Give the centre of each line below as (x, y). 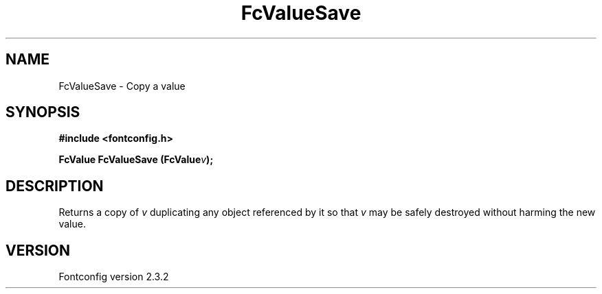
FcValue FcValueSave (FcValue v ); (136, 160)
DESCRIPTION (55, 186)
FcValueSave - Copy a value (122, 86)
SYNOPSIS (43, 112)
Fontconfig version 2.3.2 (114, 277)
